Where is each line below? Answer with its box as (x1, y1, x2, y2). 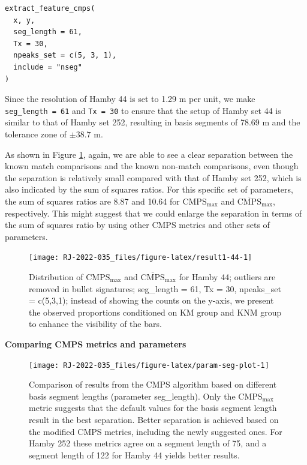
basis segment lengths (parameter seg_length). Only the (29, 389, 236, 402)
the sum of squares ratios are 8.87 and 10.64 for (5, 194, 180, 207)
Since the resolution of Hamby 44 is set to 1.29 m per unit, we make (5, 92, 255, 105)
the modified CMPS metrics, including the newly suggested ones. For (29, 425, 282, 437)
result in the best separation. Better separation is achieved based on (29, 413, 279, 425)
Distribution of (29, 271, 83, 283)
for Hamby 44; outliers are (179, 271, 276, 283)
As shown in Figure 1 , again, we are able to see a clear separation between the (5, 148, 293, 160)
